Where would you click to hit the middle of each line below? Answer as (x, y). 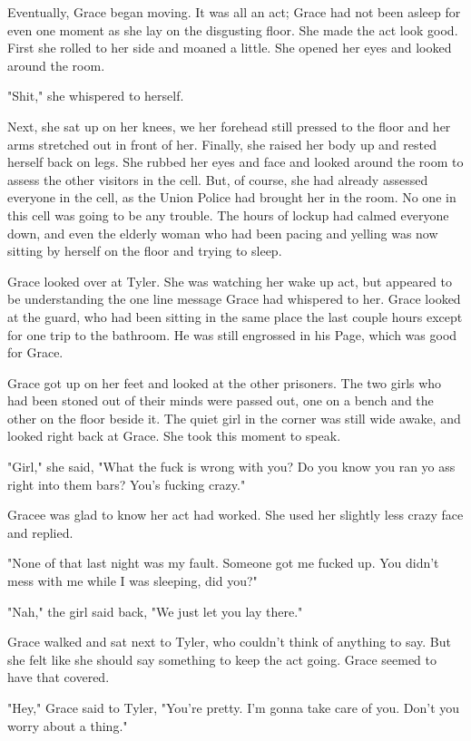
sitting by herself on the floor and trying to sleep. (145, 251)
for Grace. (35, 352)
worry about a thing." (68, 725)
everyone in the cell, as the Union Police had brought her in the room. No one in (232, 197)
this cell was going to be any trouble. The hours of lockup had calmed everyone (228, 214)
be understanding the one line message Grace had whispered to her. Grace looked (234, 299)
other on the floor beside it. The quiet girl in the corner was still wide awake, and (234, 418)
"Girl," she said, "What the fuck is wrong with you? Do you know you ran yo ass (231, 467)
